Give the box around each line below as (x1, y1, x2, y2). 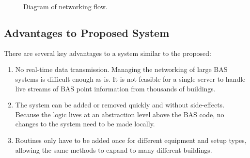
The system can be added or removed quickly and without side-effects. (15, 100, 225, 110)
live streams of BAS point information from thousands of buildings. (15, 83, 216, 93)
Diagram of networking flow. (23, 1, 108, 11)
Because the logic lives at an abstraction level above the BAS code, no (15, 109, 224, 119)
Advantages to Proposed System (4, 25, 170, 40)
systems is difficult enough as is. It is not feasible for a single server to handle (15, 73, 246, 84)
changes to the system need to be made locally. (15, 119, 155, 129)
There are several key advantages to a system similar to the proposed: (4, 48, 211, 58)
